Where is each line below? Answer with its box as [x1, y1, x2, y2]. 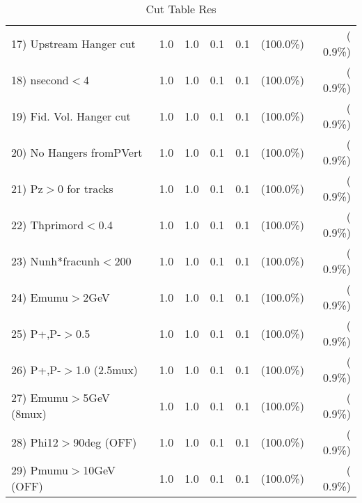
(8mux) [11, 405, 47, 421]
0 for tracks [57, 180, 113, 196]
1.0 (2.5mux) [75, 361, 138, 378]
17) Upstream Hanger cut [11, 35, 136, 52]
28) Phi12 [11, 433, 58, 450]
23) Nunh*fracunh [11, 252, 100, 269]
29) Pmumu [11, 462, 69, 478]
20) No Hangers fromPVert [11, 144, 143, 160]
